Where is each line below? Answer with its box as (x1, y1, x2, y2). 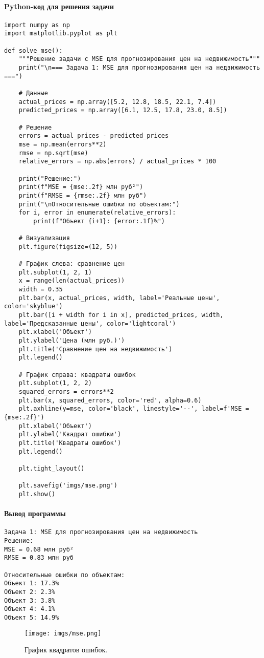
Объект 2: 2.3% (4, 588, 56, 596)
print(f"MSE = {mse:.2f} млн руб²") (18, 183, 143, 191)
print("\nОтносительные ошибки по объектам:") (18, 200, 180, 208)
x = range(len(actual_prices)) (18, 277, 125, 285)
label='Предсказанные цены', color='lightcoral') (4, 320, 176, 327)
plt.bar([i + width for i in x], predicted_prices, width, (18, 311, 224, 319)
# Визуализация (18, 235, 70, 242)
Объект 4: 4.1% (4, 605, 56, 613)
